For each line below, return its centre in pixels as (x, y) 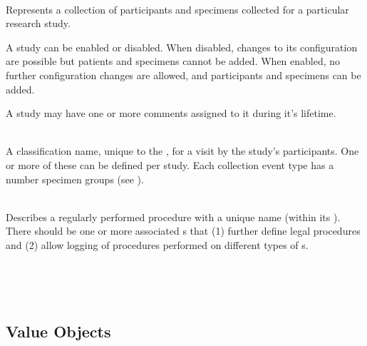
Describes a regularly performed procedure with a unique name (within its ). (173, 217)
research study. (38, 23)
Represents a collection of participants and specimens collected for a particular (177, 9)
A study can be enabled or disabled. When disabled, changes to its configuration (182, 47)
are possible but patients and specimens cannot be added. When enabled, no (173, 61)
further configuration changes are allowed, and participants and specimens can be (183, 75)
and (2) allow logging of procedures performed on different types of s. (157, 244)
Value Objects (58, 331)
